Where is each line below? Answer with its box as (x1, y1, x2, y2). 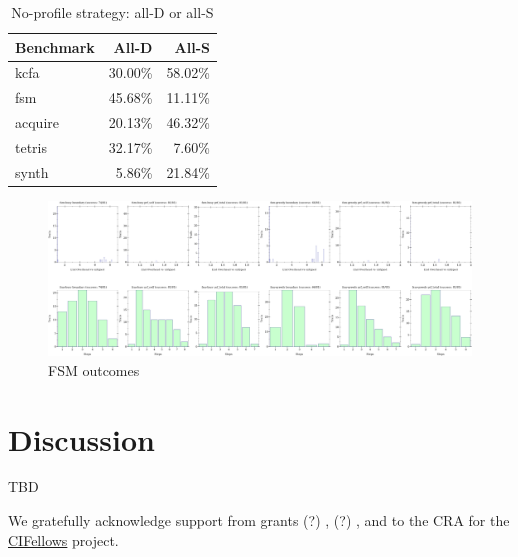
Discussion (8, 418, 155, 459)
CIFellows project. (8, 529, 119, 550)
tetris (15, 136, 48, 157)
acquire (15, 112, 59, 133)
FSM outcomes (48, 359, 140, 380)
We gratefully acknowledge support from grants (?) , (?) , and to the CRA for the (8, 510, 510, 531)
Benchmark (15, 36, 95, 57)
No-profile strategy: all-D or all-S (11, 2, 214, 22)
